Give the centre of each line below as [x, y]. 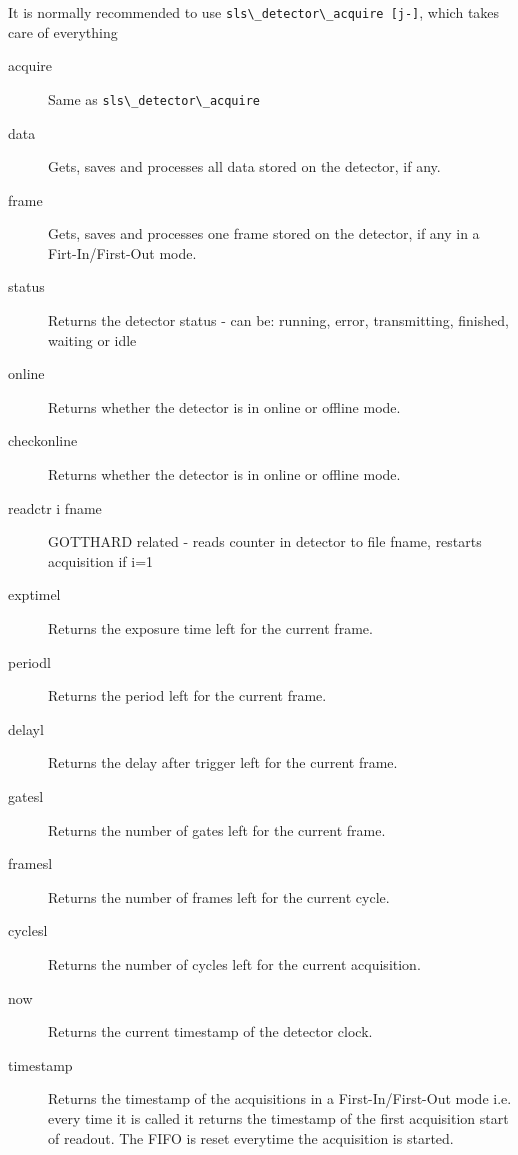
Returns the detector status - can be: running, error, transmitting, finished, [278, 320]
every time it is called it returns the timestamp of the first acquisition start [278, 1117]
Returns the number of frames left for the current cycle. [219, 896]
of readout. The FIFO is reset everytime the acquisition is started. [251, 1137]
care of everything [63, 31]
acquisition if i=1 [101, 560]
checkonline [43, 440]
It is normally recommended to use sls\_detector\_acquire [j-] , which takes [254, 12]
